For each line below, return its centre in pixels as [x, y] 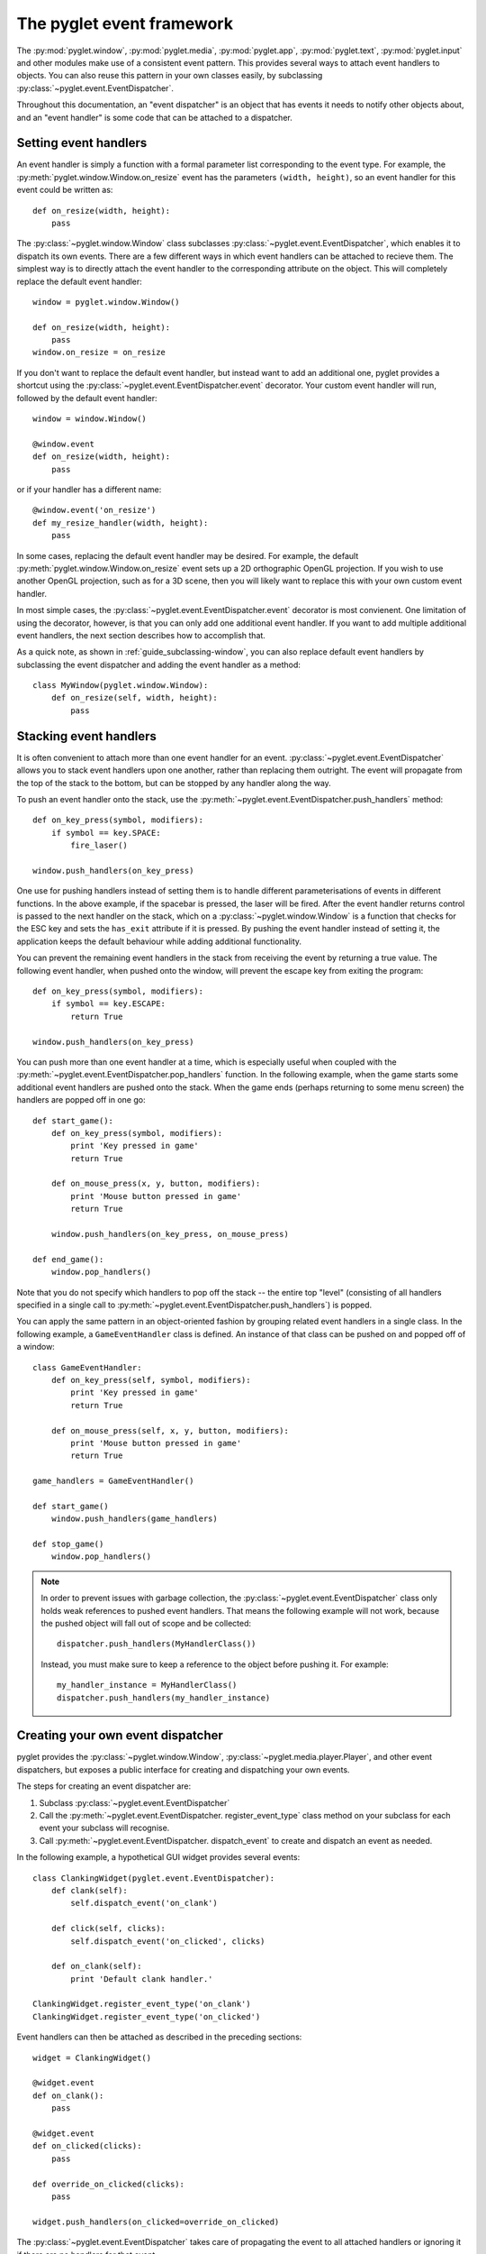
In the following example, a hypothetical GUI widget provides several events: [158, 1857]
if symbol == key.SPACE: [106, 833]
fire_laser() [99, 846]
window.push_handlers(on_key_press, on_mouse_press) [170, 1234]
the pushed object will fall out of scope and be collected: [146, 1623]
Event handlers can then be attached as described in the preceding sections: [159, 2037]
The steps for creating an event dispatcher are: [104, 1786]
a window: [36, 1347]
